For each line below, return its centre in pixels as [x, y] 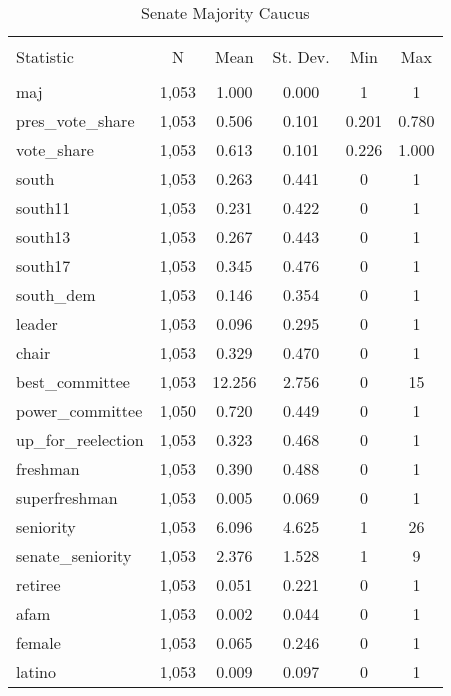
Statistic [45, 56]
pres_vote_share [75, 120]
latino [36, 671]
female [38, 642]
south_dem [56, 294]
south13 [43, 236]
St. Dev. [301, 56]
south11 [43, 207]
